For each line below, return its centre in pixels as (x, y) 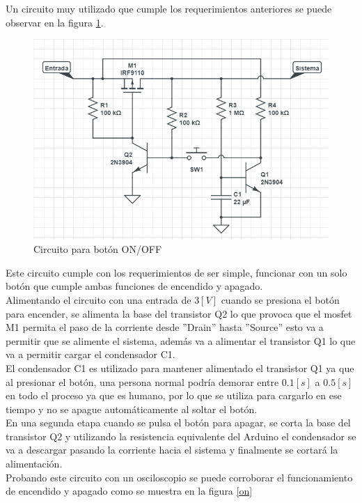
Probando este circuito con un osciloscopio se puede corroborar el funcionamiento (179, 477)
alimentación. (34, 464)
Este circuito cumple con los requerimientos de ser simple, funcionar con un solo (176, 272)
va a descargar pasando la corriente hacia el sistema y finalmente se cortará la (172, 450)
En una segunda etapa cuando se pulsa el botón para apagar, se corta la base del (178, 423)
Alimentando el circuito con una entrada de (99, 299)
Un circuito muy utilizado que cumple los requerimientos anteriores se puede (169, 8)
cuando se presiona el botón (280, 299)
